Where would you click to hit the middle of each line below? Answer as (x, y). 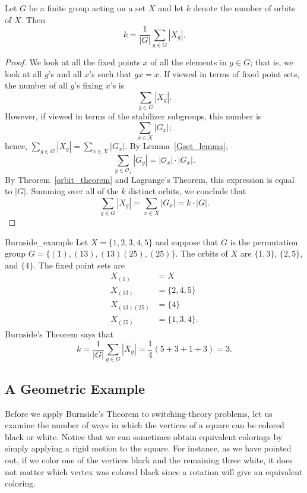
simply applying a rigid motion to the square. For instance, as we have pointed (148, 448)
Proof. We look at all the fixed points (72, 61)
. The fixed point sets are (79, 265)
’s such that (110, 73)
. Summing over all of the (72, 191)
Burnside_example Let (47, 241)
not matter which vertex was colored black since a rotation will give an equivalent (154, 471)
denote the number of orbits (244, 8)
